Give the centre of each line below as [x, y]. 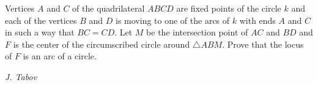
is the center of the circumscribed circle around [102, 44]
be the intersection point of [197, 32]
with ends [257, 20]
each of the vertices [41, 20]
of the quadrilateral [109, 8]
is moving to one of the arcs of [173, 20]
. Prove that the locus [263, 44]
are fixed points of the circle [229, 8]
